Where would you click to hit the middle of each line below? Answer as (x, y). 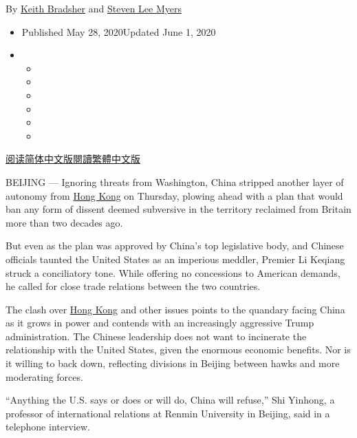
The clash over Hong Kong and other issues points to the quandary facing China (175, 309)
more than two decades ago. (64, 222)
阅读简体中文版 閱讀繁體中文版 (73, 159)
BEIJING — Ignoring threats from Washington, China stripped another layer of (175, 181)
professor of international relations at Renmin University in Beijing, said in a (168, 413)
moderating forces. (44, 376)
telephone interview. (48, 427)
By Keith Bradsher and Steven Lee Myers (94, 8)
